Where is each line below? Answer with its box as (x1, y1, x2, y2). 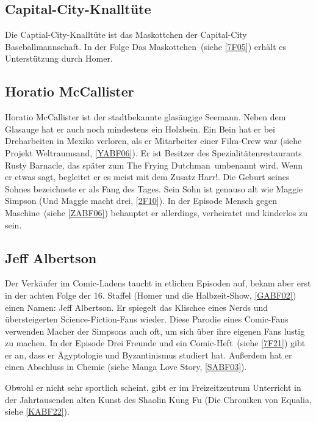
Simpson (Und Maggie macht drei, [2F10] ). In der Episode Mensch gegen (5, 194, 278, 207)
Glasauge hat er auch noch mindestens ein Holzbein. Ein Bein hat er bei (5, 122, 275, 135)
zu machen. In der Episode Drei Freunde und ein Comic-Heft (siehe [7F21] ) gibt (5, 337, 306, 349)
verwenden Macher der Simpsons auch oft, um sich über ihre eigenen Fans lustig (5, 324, 305, 337)
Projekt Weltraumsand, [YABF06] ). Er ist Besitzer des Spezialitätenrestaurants (5, 146, 302, 159)
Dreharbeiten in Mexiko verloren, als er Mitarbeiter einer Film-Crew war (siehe (5, 134, 302, 147)
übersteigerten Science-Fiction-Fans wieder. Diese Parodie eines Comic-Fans (5, 313, 289, 326)
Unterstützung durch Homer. (5, 52, 113, 65)
